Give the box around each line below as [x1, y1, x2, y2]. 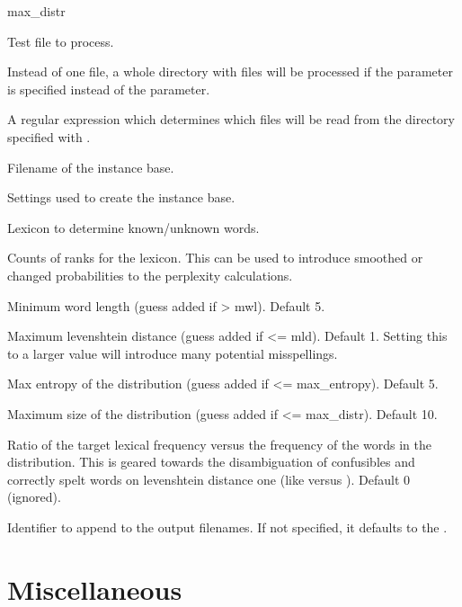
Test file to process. [7, 31, 114, 50]
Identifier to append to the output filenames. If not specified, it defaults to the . [7, 517, 448, 536]
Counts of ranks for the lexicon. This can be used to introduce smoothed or [7, 248, 423, 267]
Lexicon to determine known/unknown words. [7, 218, 260, 237]
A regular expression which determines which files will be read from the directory [7, 110, 455, 129]
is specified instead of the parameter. [7, 79, 210, 98]
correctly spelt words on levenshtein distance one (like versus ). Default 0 [7, 469, 410, 488]
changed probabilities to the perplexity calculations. [7, 265, 293, 284]
